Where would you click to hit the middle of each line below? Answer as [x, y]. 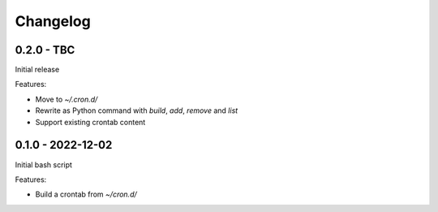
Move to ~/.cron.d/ [67, 99]
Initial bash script [44, 164]
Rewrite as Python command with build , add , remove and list [137, 110]
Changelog [53, 21]
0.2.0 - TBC [45, 50]
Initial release [37, 70]
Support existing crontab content [90, 122]
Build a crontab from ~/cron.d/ [86, 194]
